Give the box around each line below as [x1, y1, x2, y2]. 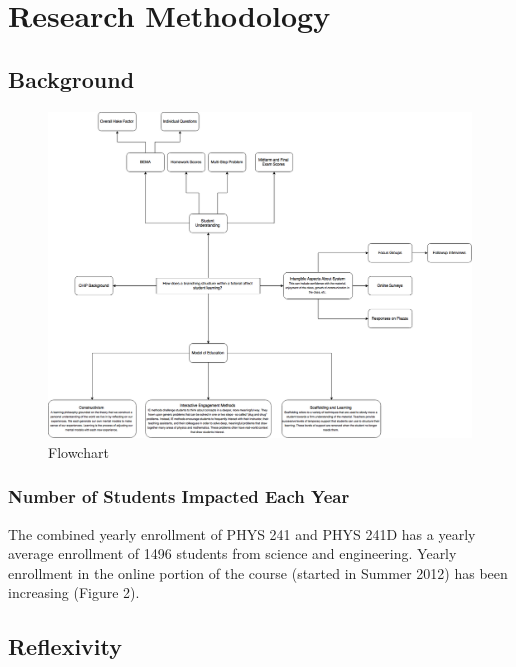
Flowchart [48, 441, 109, 462]
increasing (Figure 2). [8, 582, 140, 603]
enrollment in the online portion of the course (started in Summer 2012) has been [8, 562, 508, 583]
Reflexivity [8, 631, 123, 662]
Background [8, 63, 135, 94]
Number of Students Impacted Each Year [8, 484, 350, 509]
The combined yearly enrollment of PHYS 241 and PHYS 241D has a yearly [8, 523, 476, 544]
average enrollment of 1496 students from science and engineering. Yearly [8, 543, 457, 564]
